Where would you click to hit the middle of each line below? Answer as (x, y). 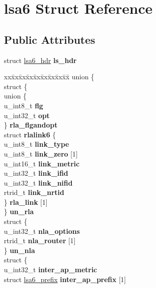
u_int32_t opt (27, 115)
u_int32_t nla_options (42, 231)
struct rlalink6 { (30, 134)
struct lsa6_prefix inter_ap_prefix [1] (65, 279)
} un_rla (19, 211)
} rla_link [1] (26, 202)
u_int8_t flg (24, 105)
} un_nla (19, 250)
